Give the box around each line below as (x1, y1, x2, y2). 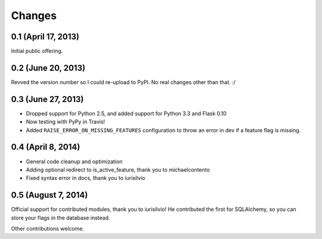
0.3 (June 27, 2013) (11, 94, 84, 104)
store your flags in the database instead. (11, 214, 110, 221)
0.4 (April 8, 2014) (11, 142, 80, 152)
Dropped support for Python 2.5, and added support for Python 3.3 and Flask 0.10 (26, 110, 227, 117)
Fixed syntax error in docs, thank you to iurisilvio (26, 175, 145, 182)
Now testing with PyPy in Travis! (26, 118, 106, 125)
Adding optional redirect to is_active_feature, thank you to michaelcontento (26, 166, 210, 173)
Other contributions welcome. (11, 225, 85, 232)
